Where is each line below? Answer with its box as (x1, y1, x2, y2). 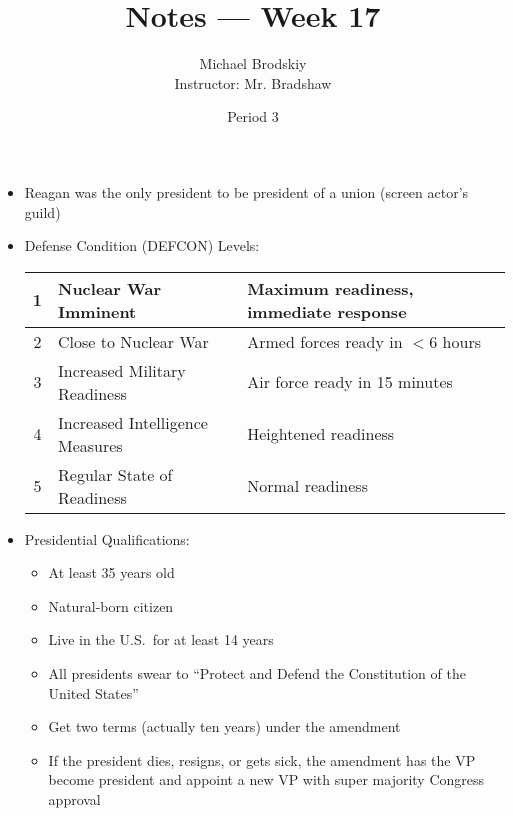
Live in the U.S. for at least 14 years (48, 629, 274, 650)
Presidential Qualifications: (24, 528, 190, 549)
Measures (58, 433, 123, 457)
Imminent (58, 299, 137, 323)
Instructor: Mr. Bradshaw (174, 72, 332, 93)
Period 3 (227, 106, 279, 127)
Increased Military (58, 358, 186, 382)
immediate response (247, 299, 407, 323)
